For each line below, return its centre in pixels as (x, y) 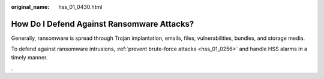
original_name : (30, 7)
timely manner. (29, 57)
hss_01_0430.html (80, 7)
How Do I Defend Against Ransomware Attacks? (103, 24)
